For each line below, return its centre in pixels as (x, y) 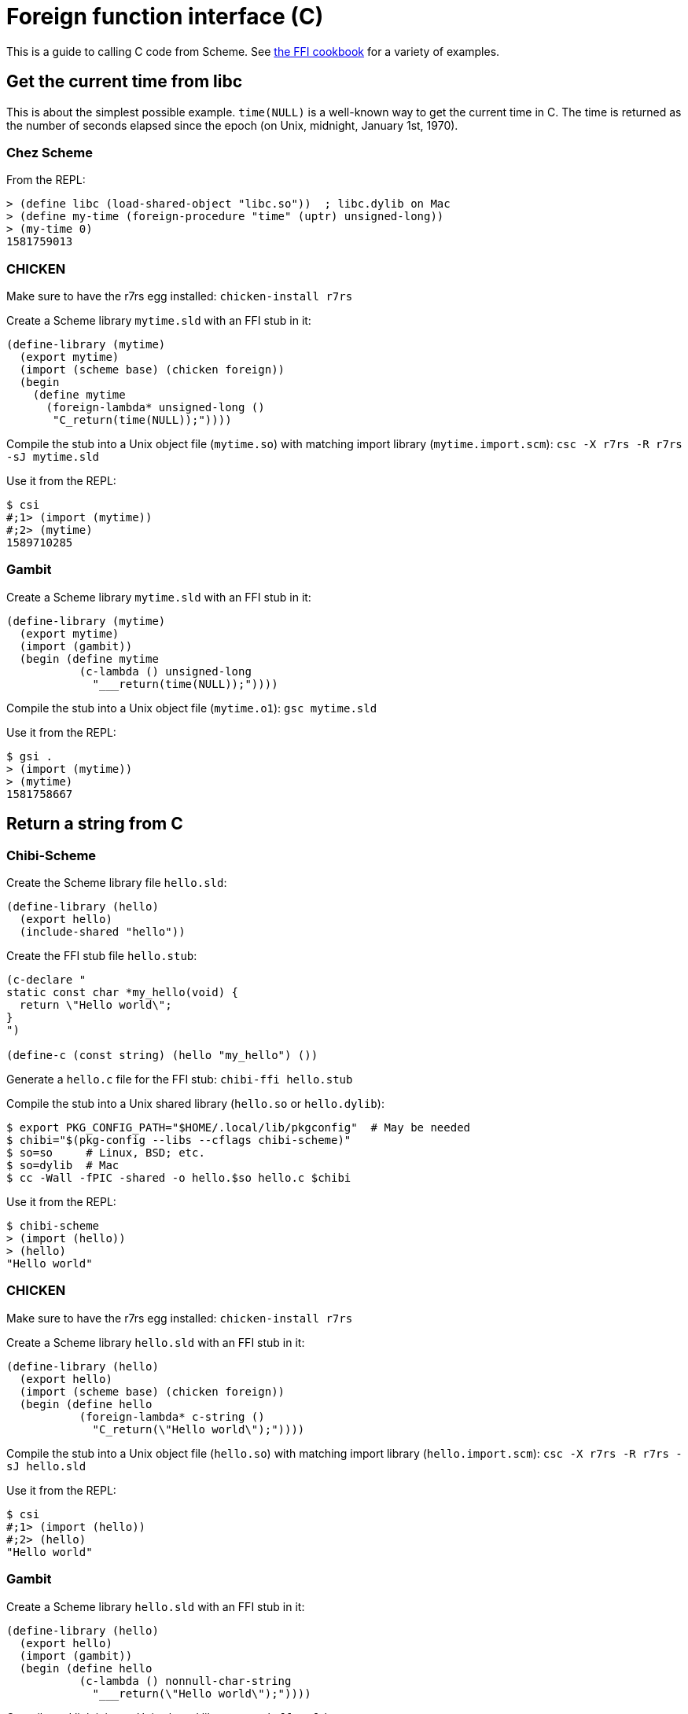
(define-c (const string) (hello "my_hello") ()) (162, 1056)
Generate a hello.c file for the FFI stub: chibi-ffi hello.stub (180, 1080)
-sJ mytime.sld (53, 457)
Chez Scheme (50, 152)
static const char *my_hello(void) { (123, 993)
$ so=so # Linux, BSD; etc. (106, 1153)
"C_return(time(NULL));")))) (142, 420)
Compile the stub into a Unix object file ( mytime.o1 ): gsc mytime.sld (192, 708)
